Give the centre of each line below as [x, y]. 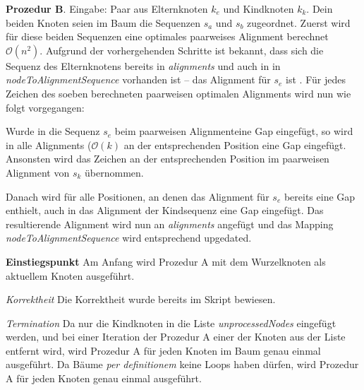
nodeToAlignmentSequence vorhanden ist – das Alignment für [138, 79]
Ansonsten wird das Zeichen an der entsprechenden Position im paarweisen [168, 159]
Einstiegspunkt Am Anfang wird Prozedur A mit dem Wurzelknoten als [166, 261]
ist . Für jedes [316, 79]
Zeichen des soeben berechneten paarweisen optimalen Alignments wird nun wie [178, 93]
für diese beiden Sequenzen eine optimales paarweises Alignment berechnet [167, 36]
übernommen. [114, 172]
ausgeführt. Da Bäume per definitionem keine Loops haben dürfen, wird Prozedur [182, 364]
